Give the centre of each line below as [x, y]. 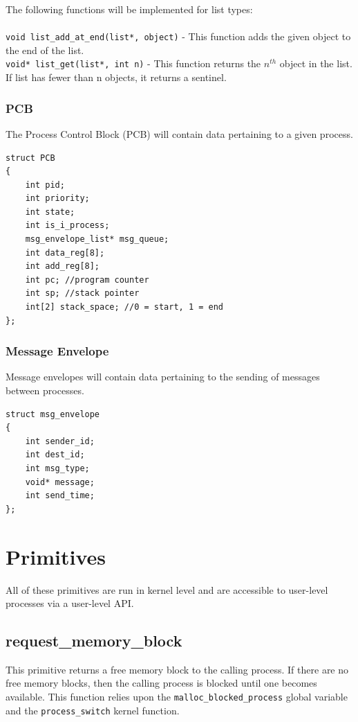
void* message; [60, 482]
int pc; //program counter [87, 280]
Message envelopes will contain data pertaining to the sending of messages [163, 377]
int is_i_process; [67, 226]
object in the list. [316, 63]
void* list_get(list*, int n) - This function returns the [133, 63]
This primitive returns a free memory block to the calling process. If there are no [177, 669]
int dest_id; [55, 455]
